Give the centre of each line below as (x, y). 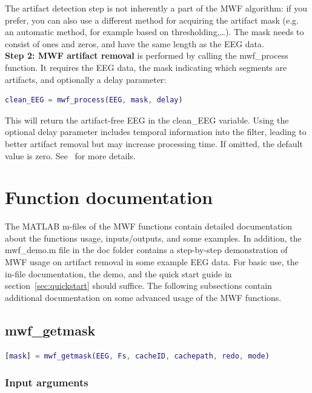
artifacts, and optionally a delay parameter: (86, 79)
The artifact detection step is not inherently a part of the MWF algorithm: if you (156, 8)
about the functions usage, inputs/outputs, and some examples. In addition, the (153, 238)
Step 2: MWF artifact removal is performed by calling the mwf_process (147, 55)
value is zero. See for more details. (70, 155)
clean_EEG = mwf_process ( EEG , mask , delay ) (94, 100)
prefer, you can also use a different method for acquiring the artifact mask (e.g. (152, 20)
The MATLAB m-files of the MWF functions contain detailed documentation (149, 226)
